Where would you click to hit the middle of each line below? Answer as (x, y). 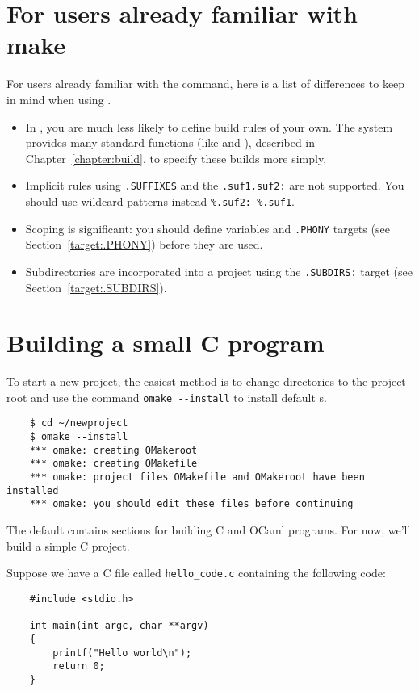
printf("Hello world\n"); (122, 653)
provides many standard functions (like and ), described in (170, 142)
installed (33, 490)
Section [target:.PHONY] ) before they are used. (144, 244)
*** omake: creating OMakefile (113, 464)
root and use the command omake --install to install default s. (167, 397)
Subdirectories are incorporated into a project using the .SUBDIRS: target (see (219, 271)
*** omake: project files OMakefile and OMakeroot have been (197, 477)
